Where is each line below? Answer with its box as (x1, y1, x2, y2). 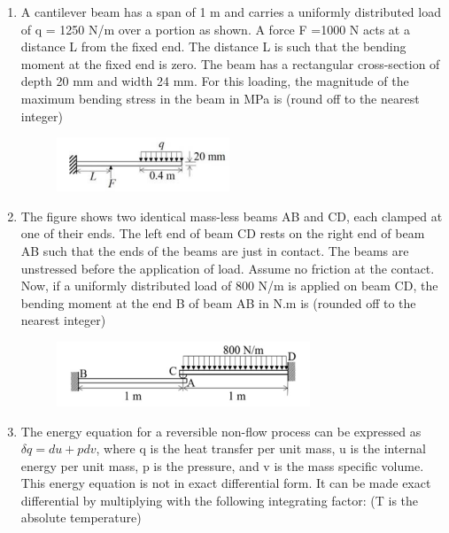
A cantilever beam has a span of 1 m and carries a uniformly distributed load (20, 3, 441, 20)
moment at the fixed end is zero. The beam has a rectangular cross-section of (20, 54, 440, 73)
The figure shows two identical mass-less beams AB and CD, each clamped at (20, 206, 443, 225)
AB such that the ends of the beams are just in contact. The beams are (20, 241, 409, 259)
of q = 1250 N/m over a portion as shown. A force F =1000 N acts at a (20, 19, 410, 38)
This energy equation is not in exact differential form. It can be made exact (20, 474, 431, 492)
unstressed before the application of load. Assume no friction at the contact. (20, 259, 435, 277)
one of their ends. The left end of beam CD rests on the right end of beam (20, 224, 425, 243)
